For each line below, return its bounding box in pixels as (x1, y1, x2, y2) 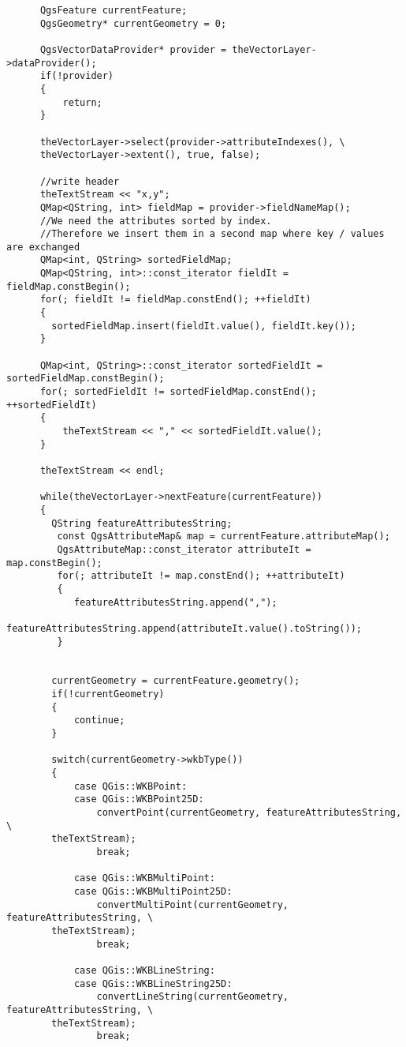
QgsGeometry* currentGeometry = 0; (39, 17, 227, 29)
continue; (73, 715, 125, 726)
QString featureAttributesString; (51, 517, 233, 529)
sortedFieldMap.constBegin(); (6, 373, 165, 385)
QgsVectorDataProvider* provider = (39, 43, 227, 55)
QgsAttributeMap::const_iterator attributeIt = (57, 543, 311, 555)
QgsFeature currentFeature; (39, 5, 188, 16)
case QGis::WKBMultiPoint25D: (73, 885, 233, 897)
